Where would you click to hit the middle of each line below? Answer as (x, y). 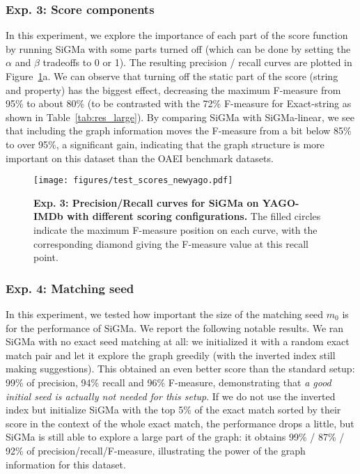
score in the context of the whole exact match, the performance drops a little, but (180, 423)
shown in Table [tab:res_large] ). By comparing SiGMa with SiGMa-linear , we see (180, 117)
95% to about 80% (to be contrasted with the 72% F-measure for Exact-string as (179, 103)
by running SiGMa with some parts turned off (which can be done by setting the (178, 48)
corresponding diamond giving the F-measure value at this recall (171, 243)
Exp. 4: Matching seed (70, 288)
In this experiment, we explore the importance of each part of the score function (177, 35)
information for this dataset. (66, 464)
